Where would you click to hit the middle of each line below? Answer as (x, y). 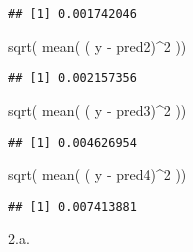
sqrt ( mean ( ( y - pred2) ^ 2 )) (97, 45)
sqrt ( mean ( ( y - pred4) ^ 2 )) (97, 174)
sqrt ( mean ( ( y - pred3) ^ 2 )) (97, 109)
